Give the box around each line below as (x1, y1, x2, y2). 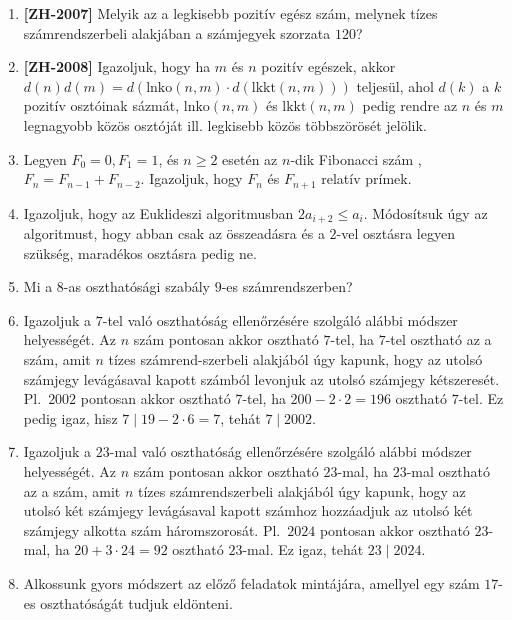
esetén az (222, 148, 278, 169)
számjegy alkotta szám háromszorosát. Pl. (23, 519, 281, 540)
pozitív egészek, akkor (261, 56, 396, 77)
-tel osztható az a (385, 329, 492, 350)
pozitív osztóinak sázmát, (23, 95, 180, 116)
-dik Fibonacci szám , (290, 148, 422, 169)
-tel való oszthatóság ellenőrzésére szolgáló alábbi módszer (102, 309, 458, 330)
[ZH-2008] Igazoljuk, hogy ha (23, 56, 211, 77)
